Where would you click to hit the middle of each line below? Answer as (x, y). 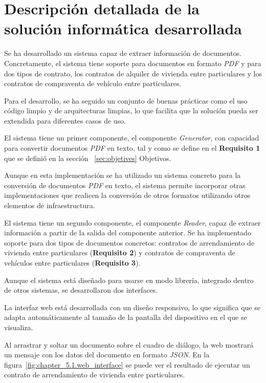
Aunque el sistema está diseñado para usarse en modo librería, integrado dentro (129, 280)
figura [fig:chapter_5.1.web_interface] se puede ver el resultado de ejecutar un (127, 364)
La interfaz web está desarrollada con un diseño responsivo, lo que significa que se (132, 307)
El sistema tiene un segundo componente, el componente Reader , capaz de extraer (132, 222)
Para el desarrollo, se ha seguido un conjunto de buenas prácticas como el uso (126, 100)
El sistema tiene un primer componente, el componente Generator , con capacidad (132, 138)
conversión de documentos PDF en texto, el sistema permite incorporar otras (125, 185)
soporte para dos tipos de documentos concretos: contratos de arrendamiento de (129, 242)
